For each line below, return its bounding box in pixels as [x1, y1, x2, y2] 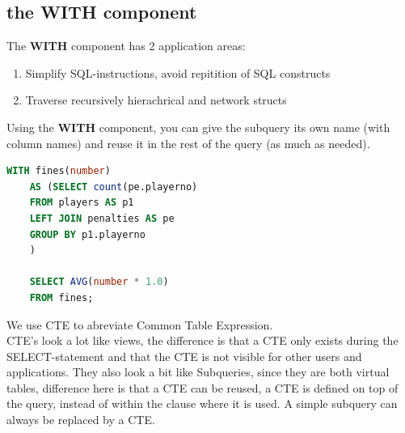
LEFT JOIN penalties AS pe [29, 212, 175, 224]
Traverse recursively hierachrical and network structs [25, 91, 287, 108]
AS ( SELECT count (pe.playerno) [29, 180, 198, 193]
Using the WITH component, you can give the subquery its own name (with [6, 118, 390, 135]
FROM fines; [29, 291, 94, 304]
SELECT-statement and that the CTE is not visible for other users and [6, 347, 362, 364]
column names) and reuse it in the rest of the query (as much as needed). [6, 134, 370, 151]
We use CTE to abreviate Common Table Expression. [6, 316, 273, 333]
